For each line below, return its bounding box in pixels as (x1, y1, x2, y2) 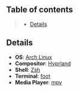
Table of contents (6, 5, 73, 15)
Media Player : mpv (14, 78, 62, 85)
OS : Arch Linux (14, 53, 53, 61)
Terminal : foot (14, 72, 51, 80)
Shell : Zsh (14, 66, 41, 73)
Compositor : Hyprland (14, 59, 71, 67)
